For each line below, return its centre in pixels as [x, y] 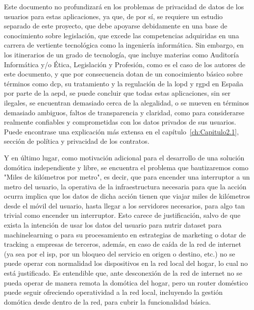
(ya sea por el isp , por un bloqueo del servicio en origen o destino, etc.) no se [120, 253]
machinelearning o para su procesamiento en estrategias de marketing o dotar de [125, 234]
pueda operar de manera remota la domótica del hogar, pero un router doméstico [126, 282]
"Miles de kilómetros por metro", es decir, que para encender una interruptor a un [127, 177]
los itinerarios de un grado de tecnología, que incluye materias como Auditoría [122, 54]
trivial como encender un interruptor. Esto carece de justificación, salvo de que [122, 215]
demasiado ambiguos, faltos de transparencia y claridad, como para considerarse [124, 112]
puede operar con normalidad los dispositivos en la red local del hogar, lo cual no [126, 263]
